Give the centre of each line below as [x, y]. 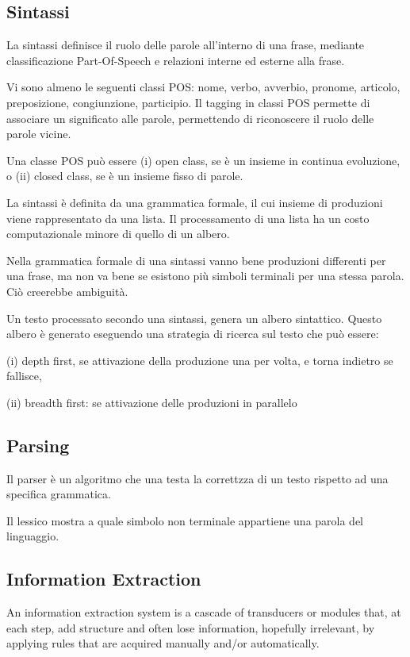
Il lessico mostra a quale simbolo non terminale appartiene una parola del [185, 520]
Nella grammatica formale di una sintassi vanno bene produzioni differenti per [196, 260]
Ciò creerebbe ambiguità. [67, 291]
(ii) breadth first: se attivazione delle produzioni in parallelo [152, 402]
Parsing [38, 445]
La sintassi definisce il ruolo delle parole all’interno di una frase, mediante [186, 45]
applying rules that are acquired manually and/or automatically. [163, 643]
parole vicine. [39, 134]
